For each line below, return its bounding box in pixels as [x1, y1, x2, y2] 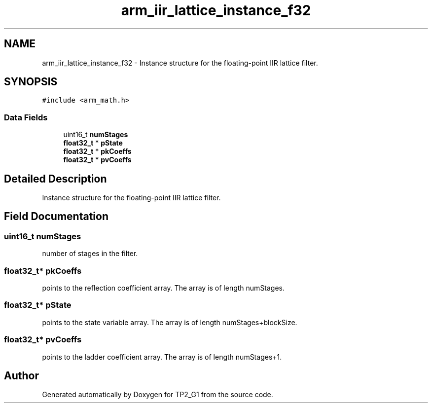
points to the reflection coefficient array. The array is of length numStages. [42, 284, 285, 292]
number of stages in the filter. [42, 249, 138, 258]
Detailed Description [4, 172, 107, 185]
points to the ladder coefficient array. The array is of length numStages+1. [42, 352, 282, 361]
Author [4, 369, 39, 382]
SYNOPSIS [4, 75, 58, 88]
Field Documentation [4, 210, 108, 223]
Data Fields [4, 112, 48, 122]
